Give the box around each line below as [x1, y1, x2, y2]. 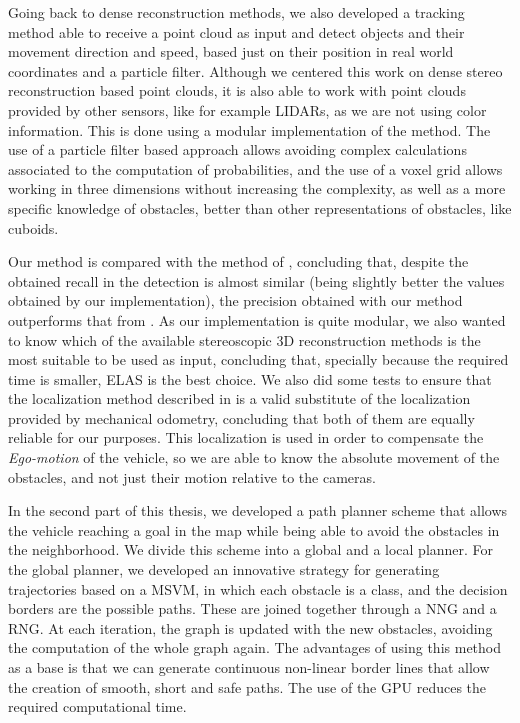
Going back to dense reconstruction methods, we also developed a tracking [8, 2, 465, 22]
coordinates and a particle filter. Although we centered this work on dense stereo [8, 60, 503, 81]
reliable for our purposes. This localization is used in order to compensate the [8, 427, 484, 448]
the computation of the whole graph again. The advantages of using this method [8, 637, 502, 658]
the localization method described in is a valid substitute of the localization [8, 388, 471, 409]
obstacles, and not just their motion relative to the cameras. [8, 466, 376, 487]
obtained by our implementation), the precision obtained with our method [8, 290, 463, 311]
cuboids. [8, 217, 59, 238]
